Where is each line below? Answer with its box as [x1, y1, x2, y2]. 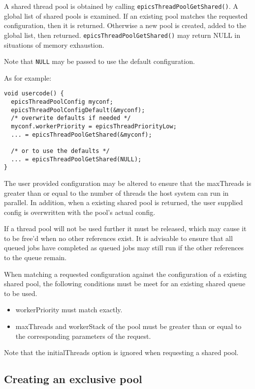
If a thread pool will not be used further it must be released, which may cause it [4, 223, 247, 234]
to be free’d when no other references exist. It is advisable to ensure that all [4, 233, 233, 243]
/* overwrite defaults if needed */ [11, 115, 131, 122]
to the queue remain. [4, 252, 67, 263]
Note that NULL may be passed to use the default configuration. [4, 56, 195, 66]
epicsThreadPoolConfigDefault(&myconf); [11, 106, 145, 114]
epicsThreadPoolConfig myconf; [11, 98, 113, 105]
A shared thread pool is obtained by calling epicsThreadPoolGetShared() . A [4, 1, 238, 11]
